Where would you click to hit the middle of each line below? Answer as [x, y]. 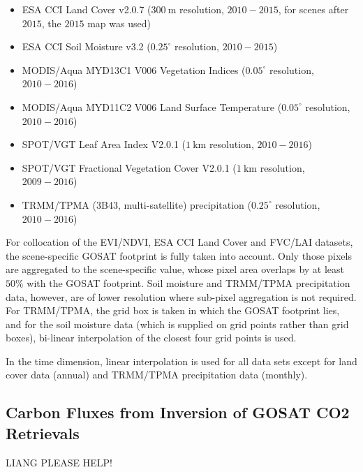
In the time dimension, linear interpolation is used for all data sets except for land [181, 361]
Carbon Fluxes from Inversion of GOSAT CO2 [178, 412]
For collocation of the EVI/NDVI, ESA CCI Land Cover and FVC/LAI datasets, [179, 242]
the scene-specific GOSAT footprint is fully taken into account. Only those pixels [179, 255]
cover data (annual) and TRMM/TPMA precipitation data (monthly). [157, 375]
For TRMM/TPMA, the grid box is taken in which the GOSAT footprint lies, [173, 310]
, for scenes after [313, 9]
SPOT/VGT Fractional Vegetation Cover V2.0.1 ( [129, 167]
